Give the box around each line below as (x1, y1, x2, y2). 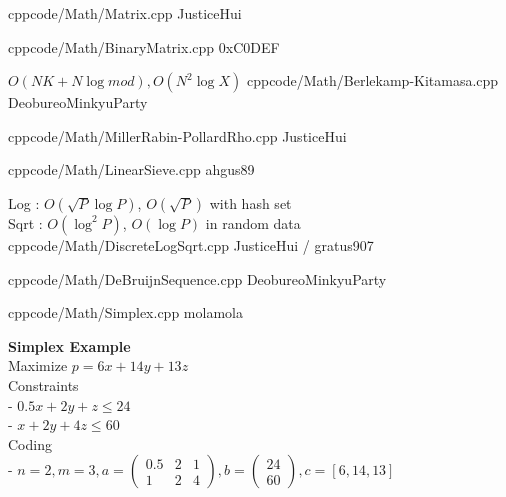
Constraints (8, 374, 79, 395)
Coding (8, 433, 52, 454)
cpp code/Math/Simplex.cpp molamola (8, 302, 243, 323)
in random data (205, 212, 301, 233)
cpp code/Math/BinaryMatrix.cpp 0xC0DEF (8, 36, 280, 57)
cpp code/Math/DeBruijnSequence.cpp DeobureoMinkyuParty (8, 268, 387, 289)
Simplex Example (8, 335, 131, 356)
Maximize (8, 355, 68, 376)
